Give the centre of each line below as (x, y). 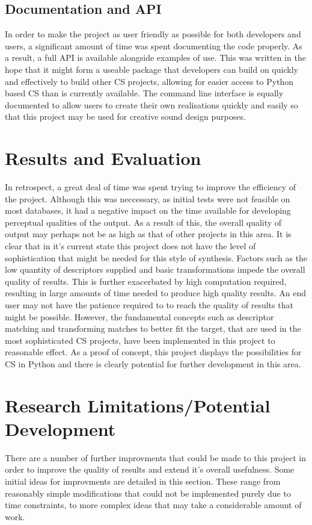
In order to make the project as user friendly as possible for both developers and (153, 34)
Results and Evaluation (103, 158)
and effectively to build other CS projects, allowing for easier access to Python (149, 81)
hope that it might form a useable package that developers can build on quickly (151, 69)
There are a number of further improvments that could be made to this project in (155, 457)
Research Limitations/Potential (138, 405)
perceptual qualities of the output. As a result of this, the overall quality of (143, 222)
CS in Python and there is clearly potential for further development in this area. (153, 363)
